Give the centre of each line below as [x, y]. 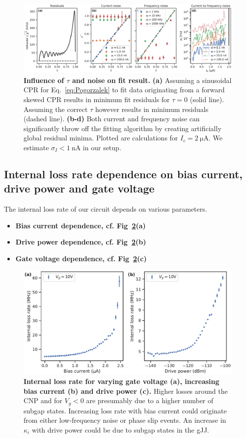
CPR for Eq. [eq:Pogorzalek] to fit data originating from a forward [124, 90]
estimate [36, 147]
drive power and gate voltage [79, 188]
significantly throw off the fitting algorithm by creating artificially [123, 128]
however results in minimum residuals [152, 109]
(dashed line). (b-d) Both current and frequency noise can [112, 119]
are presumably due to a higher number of [150, 400]
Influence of [44, 80]
